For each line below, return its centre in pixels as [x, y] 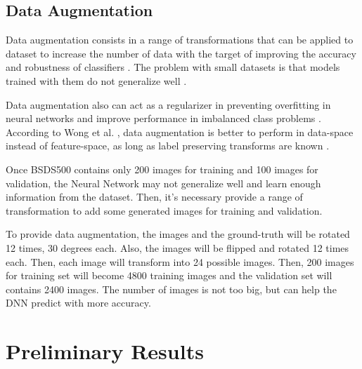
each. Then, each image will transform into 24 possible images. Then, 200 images [180, 261]
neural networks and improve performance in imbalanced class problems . [163, 118]
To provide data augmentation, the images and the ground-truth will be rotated [178, 234]
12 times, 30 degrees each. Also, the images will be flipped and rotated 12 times [177, 247]
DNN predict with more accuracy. [78, 303]
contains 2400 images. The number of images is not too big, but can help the [171, 289]
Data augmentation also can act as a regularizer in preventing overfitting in [168, 104]
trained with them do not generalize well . [96, 80]
